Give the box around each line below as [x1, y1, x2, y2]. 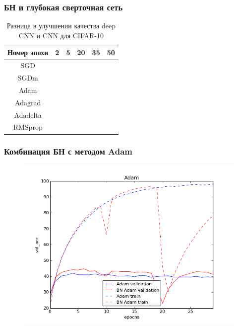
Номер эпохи [7, 47, 49, 58]
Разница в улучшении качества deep [6, 20, 116, 31]
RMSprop [13, 122, 43, 132]
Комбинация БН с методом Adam [4, 145, 133, 158]
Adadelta [14, 109, 42, 120]
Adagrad [15, 97, 41, 107]
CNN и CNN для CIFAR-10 [18, 30, 104, 40]
